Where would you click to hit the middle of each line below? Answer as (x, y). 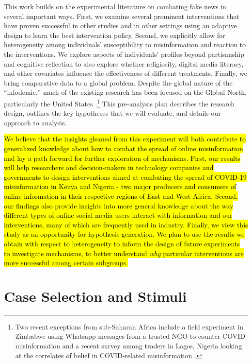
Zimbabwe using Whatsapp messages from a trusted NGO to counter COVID (130, 336)
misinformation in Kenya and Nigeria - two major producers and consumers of (120, 186)
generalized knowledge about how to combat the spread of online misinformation (124, 148)
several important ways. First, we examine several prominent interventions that (122, 16)
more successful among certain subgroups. (66, 263)
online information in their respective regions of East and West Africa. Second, (121, 196)
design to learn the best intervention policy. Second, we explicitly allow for (115, 35)
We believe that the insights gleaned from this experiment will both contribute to (125, 139)
